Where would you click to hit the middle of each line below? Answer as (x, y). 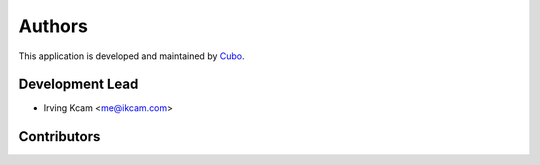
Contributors (59, 136)
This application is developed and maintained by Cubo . (131, 56)
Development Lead (78, 84)
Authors (53, 26)
